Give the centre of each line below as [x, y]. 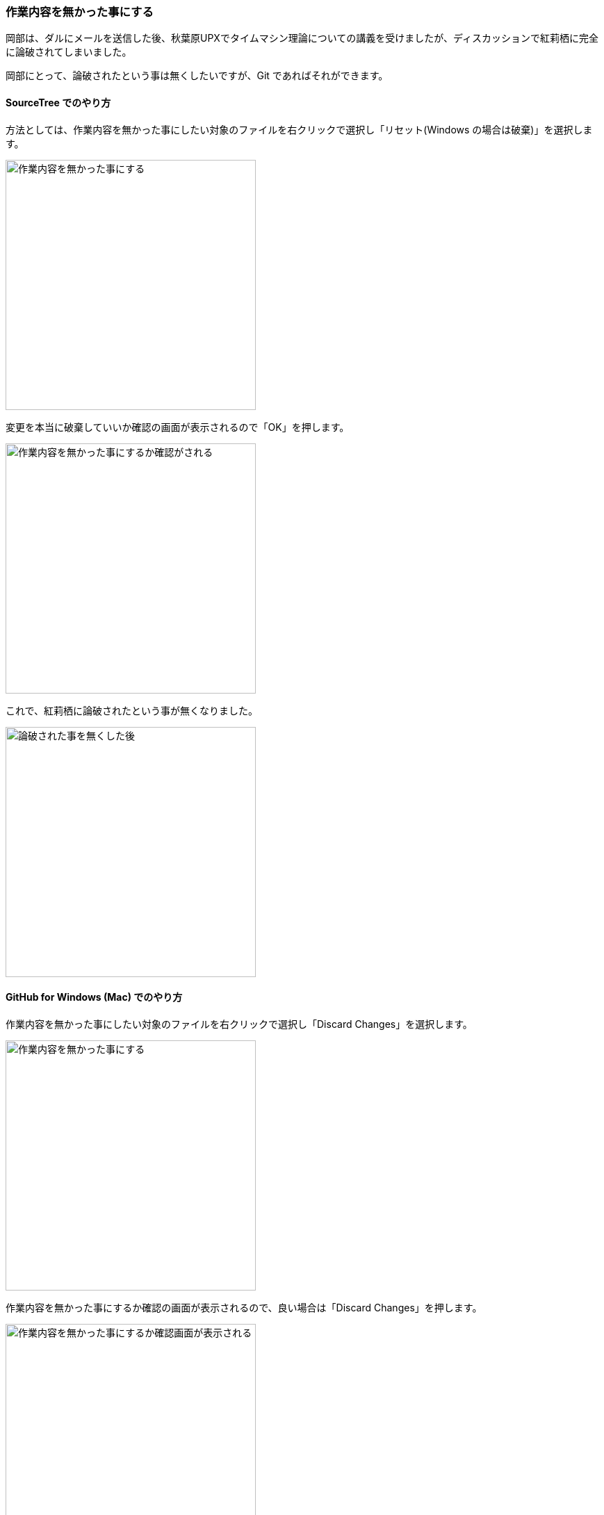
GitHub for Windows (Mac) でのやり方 [94, 997]
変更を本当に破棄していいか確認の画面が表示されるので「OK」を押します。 [178, 427]
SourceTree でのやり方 [58, 102]
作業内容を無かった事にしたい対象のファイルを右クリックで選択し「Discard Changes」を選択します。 [239, 1024]
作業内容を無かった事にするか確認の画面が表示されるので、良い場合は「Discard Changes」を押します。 [244, 1307]
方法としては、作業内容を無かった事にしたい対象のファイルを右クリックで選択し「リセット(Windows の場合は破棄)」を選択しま [299, 129]
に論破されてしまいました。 [69, 52]
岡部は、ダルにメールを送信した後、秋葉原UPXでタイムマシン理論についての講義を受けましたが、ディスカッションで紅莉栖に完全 [302, 38]
